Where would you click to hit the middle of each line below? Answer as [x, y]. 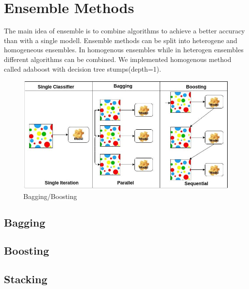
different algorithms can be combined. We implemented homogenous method [118, 59]
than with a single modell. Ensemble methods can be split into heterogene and [121, 40]
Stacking [26, 279]
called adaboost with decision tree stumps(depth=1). [83, 68]
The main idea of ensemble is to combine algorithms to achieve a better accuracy [124, 31]
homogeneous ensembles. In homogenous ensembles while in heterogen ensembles [124, 50]
